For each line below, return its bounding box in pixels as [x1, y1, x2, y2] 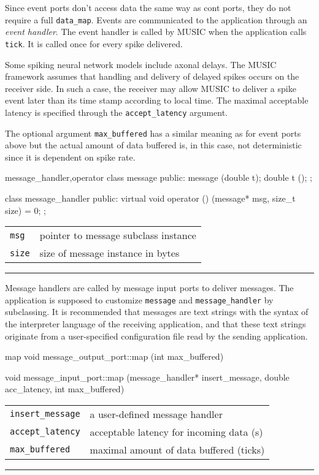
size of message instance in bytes [39, 246, 180, 260]
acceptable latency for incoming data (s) [90, 424, 263, 439]
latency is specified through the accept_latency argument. [5, 105, 228, 118]
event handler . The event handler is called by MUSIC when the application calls [5, 25, 307, 38]
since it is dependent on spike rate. [5, 150, 136, 163]
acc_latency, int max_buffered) [5, 382, 125, 395]
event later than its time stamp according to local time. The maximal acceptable [5, 94, 309, 107]
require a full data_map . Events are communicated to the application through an [5, 13, 307, 26]
